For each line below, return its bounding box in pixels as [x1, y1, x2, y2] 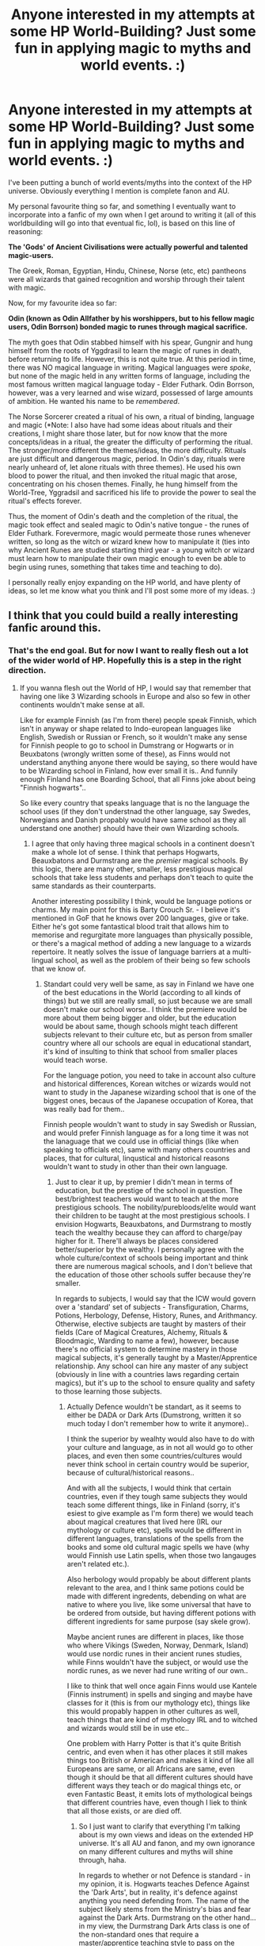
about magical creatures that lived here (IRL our [66, 1517, 223, 1526]
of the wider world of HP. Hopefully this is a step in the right [8, 655, 242, 666]
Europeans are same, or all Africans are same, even [66, 1763, 236, 1773]
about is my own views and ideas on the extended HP [78, 1829, 254, 1839]
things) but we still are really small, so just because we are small [43, 996, 253, 1006]
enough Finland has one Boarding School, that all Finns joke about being [19, 774, 256, 783]
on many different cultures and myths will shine [78, 1847, 233, 1856]
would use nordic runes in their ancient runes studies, [66, 1648, 243, 1658]
